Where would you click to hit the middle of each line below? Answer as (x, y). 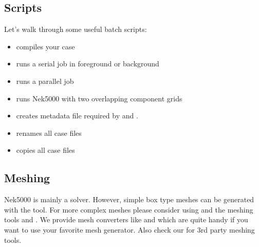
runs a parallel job (45, 81)
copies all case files (45, 150)
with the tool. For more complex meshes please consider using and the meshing (129, 209)
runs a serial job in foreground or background (88, 64)
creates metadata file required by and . (77, 116)
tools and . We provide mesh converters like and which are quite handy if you (126, 219)
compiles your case (45, 46)
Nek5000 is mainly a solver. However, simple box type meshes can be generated (129, 199)
